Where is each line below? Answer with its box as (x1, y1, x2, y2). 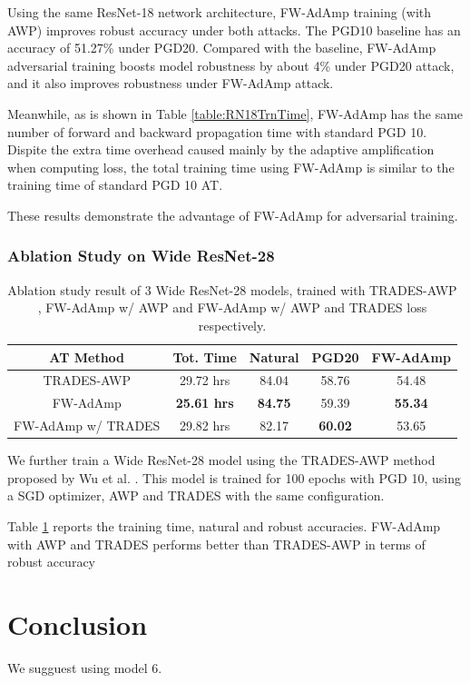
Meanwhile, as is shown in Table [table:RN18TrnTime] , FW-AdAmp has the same (7, 104, 464, 123)
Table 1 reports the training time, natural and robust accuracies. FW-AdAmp (7, 516, 441, 535)
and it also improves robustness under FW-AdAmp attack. (7, 74, 334, 93)
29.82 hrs (179, 416, 230, 435)
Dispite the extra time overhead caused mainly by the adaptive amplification (7, 140, 435, 159)
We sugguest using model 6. (7, 658, 162, 677)
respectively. (198, 315, 267, 334)
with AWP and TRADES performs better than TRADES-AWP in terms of (7, 534, 426, 553)
